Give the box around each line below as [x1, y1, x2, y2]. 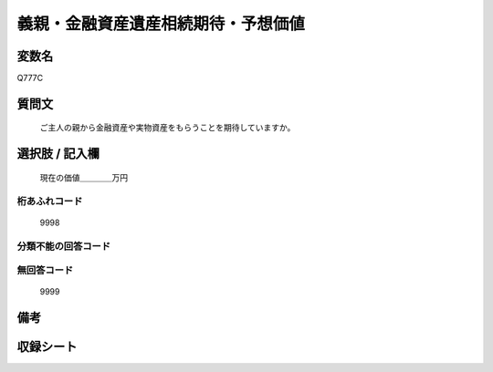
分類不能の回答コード [16, 240, 111, 253]
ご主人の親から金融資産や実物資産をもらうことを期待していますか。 [39, 122, 296, 133]
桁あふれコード [16, 194, 83, 207]
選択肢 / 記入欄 [16, 146, 100, 161]
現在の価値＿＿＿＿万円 [39, 171, 128, 182]
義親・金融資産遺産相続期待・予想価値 [16, 14, 306, 34]
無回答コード [16, 264, 74, 277]
